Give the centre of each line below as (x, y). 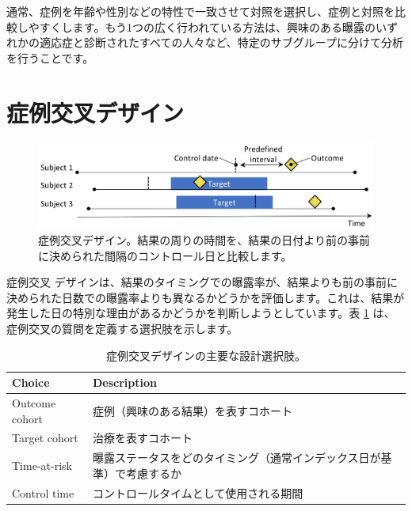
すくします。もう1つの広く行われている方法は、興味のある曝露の (207, 26)
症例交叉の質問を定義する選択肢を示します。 (122, 328)
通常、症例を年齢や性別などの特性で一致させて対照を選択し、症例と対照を (200, 11)
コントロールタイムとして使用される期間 (198, 492)
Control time (43, 492)
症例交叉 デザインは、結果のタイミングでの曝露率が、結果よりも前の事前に (202, 282)
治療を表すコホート (142, 438)
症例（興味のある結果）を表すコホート (192, 410)
